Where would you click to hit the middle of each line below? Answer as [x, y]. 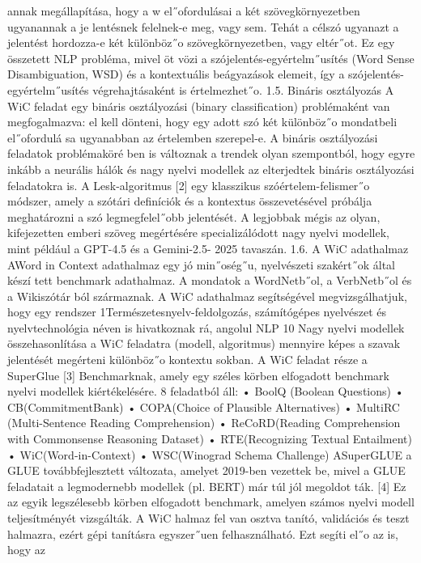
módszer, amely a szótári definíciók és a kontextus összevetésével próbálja [190, 201]
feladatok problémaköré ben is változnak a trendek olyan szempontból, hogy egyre [211, 153]
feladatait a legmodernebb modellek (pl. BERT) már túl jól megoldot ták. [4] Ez [207, 486]
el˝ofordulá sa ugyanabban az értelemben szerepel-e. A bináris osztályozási [193, 137]
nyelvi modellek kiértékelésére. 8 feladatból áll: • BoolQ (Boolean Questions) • [206, 391]
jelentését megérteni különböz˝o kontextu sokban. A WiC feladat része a [187, 360]
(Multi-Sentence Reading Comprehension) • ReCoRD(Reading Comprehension [204, 423]
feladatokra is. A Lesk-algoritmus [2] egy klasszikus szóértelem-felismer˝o [189, 185]
